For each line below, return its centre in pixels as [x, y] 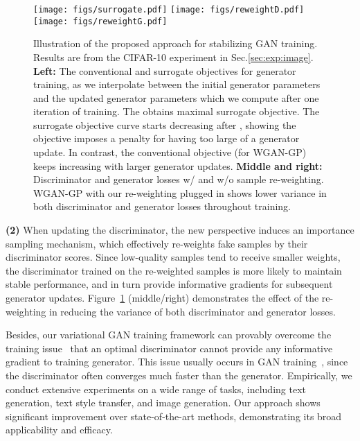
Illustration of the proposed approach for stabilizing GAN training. [175, 43]
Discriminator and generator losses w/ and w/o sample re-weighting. [179, 179]
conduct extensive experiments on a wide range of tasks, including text [156, 389]
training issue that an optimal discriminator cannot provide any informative [169, 348]
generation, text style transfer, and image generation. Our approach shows [163, 403]
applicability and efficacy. [59, 430]
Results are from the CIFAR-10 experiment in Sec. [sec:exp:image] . [173, 57]
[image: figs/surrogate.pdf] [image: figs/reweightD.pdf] [169, 10]
